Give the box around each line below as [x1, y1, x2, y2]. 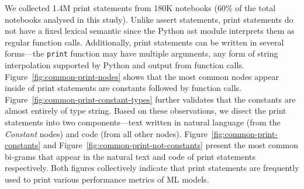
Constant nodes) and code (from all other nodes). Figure [5, 127, 208, 139]
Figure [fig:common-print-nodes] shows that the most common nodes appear [5, 70, 279, 82]
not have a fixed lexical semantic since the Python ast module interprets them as [5, 24, 295, 37]
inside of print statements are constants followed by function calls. [5, 82, 241, 94]
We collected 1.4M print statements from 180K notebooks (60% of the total [5, 2, 276, 13]
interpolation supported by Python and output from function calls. [5, 59, 244, 71]
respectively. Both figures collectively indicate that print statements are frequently [5, 162, 299, 174]
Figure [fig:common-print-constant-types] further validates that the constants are [5, 93, 296, 105]
